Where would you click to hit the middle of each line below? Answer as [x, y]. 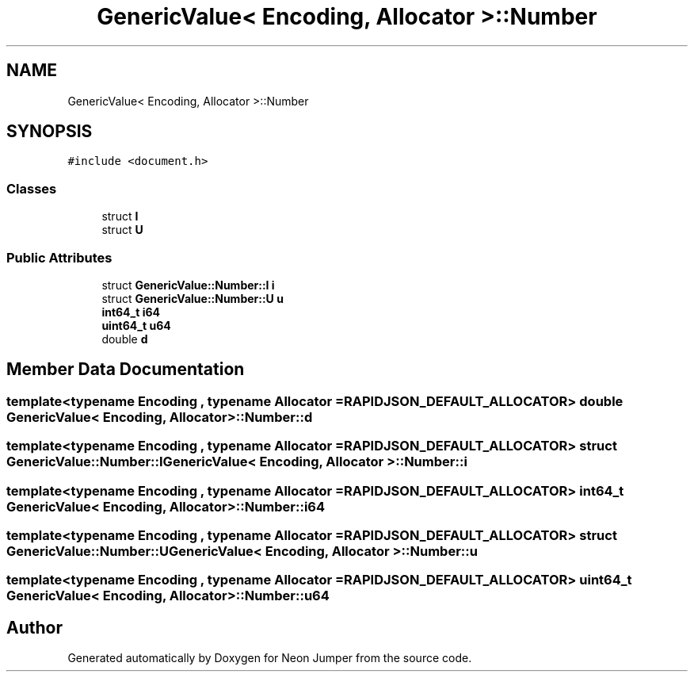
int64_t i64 [131, 312]
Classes [32, 188]
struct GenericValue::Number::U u [193, 298]
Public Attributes [59, 257]
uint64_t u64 [136, 325]
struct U [122, 230]
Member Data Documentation [126, 370]
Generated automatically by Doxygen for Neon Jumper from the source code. [270, 658]
